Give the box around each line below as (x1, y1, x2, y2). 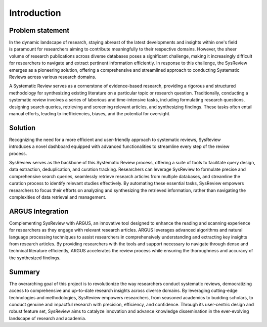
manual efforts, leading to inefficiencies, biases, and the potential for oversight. (9, 110, 171, 116)
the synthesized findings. (9, 255, 61, 261)
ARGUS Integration (9, 207, 69, 215)
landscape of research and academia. (9, 315, 87, 321)
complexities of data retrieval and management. (9, 194, 106, 200)
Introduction (9, 7, 61, 18)
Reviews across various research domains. (9, 74, 96, 80)
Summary (9, 268, 40, 276)
